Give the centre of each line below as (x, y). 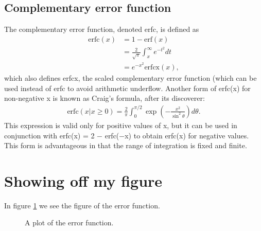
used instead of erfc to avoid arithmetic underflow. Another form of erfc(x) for (127, 88)
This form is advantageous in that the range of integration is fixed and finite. (126, 145)
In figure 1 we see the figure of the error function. (82, 205)
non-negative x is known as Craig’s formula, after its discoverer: (105, 98)
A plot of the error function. (69, 223)
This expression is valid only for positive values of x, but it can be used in (121, 125)
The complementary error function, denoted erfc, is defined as (102, 29)
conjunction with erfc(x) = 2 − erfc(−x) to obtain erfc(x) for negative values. (127, 135)
